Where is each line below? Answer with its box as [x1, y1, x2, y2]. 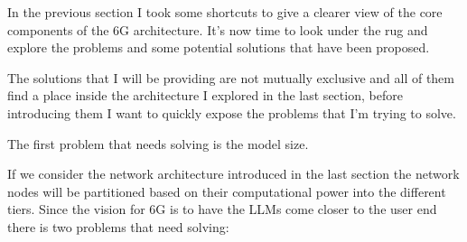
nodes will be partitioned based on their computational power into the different [7, 181, 446, 200]
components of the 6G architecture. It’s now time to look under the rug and [7, 20, 428, 39]
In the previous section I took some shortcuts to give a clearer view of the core [7, 3, 443, 21]
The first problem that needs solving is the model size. [7, 134, 309, 153]
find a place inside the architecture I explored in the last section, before [7, 86, 403, 105]
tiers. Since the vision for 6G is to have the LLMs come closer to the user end [7, 200, 437, 219]
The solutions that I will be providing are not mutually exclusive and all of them [7, 68, 454, 87]
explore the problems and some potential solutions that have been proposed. [7, 38, 430, 57]
